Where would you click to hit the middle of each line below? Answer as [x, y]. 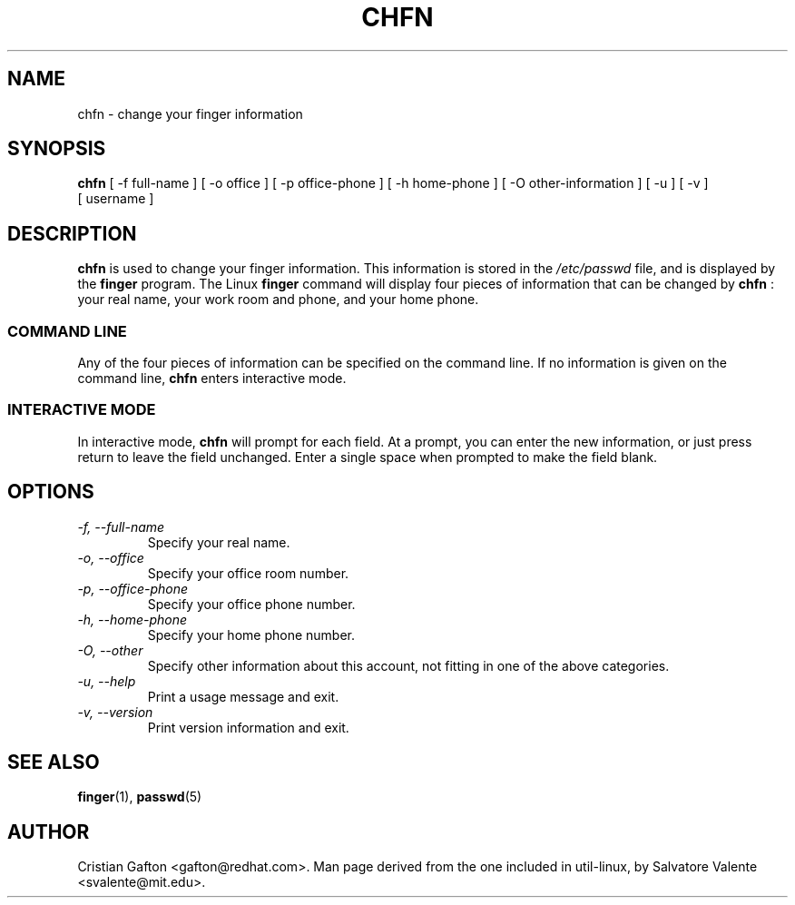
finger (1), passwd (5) [140, 797]
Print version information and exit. [248, 727]
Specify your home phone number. [251, 634]
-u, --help [107, 681]
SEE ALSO [54, 762]
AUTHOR [49, 831]
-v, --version [115, 712]
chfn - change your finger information [190, 113]
